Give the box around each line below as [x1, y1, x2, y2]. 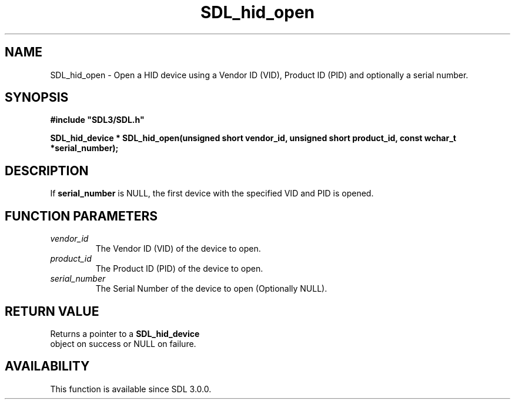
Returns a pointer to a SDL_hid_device [50, 328, 200, 339]
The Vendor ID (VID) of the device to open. [95, 243, 261, 254]
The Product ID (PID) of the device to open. [95, 263, 263, 274]
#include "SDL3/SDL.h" [50, 115, 145, 125]
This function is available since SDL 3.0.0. [50, 383, 212, 394]
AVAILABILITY [5, 359, 90, 374]
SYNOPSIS [5, 90, 69, 105]
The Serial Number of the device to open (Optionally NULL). [95, 283, 327, 294]
